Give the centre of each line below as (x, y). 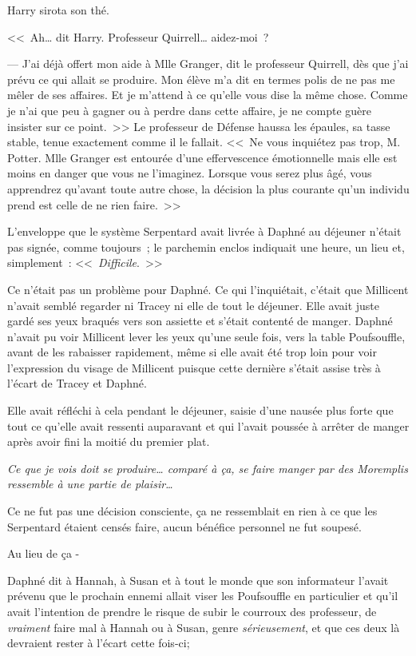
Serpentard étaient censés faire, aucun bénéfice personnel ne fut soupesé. (184, 526)
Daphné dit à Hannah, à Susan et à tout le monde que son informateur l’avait (198, 580)
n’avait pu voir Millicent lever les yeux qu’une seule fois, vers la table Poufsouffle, (206, 336)
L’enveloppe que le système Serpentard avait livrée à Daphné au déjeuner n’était (204, 231)
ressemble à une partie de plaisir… (90, 484)
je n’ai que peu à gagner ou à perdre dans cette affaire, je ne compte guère (190, 110)
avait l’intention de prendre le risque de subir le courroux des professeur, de (192, 611)
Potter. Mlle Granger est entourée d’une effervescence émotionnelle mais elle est (202, 157)
